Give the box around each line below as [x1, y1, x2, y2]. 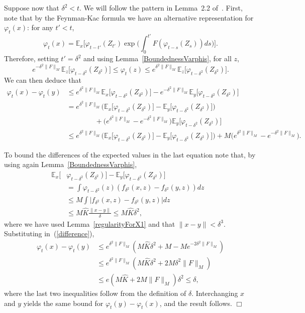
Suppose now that [4, 3, 59, 13]
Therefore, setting [4, 53, 59, 64]
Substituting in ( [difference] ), [4, 228, 94, 239]
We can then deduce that [4, 74, 81, 85]
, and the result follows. [159, 297, 232, 308]
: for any [27, 22, 53, 33]
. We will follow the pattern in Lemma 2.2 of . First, [79, 3, 243, 13]
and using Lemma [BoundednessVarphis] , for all [83, 53, 232, 64]
